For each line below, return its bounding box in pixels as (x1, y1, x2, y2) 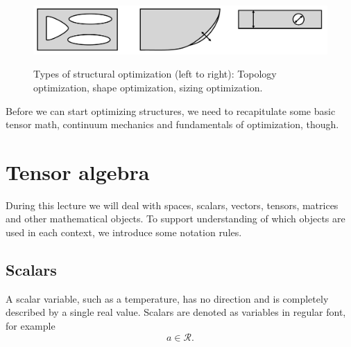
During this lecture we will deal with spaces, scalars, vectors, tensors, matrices (6, 197, 339, 212)
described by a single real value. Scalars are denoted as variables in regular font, (6, 305, 346, 319)
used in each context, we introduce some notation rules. (6, 225, 242, 240)
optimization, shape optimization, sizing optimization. (33, 80, 263, 94)
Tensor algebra (6, 157, 150, 186)
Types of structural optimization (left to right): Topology (33, 66, 277, 81)
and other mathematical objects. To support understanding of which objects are (6, 211, 345, 226)
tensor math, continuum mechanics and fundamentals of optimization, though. (6, 117, 339, 132)
